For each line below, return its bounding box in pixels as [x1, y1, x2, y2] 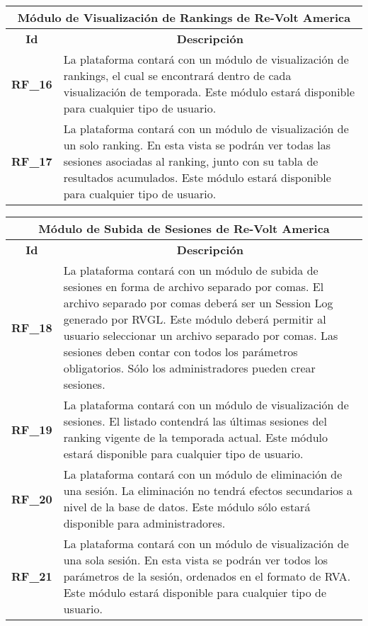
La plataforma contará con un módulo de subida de [63, 262, 318, 278]
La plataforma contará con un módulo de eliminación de [63, 466, 343, 482]
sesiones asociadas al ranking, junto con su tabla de [63, 153, 318, 169]
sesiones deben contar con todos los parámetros [63, 343, 298, 360]
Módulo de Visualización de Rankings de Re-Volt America [17, 9, 351, 25]
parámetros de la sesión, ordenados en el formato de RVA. [63, 568, 351, 584]
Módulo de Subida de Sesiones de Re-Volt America [38, 220, 330, 237]
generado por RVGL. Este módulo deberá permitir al [63, 311, 326, 327]
